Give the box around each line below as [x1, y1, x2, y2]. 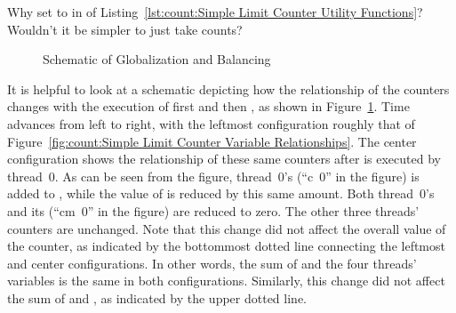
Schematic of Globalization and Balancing [43, 50, 271, 68]
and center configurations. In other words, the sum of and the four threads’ [7, 253, 417, 272]
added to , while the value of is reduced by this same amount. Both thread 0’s [7, 184, 435, 203]
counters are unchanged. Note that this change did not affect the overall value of [7, 219, 446, 237]
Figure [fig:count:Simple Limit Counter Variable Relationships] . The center [7, 132, 417, 150]
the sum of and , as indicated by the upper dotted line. [7, 288, 307, 307]
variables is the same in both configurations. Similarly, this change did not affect [7, 271, 445, 290]
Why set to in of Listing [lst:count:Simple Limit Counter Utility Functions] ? [7, 3, 423, 20]
